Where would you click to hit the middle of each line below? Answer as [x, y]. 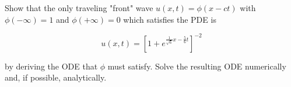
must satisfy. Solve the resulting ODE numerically [197, 66]
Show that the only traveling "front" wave [79, 8]
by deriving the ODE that [51, 66]
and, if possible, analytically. [56, 77]
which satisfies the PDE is [170, 19]
